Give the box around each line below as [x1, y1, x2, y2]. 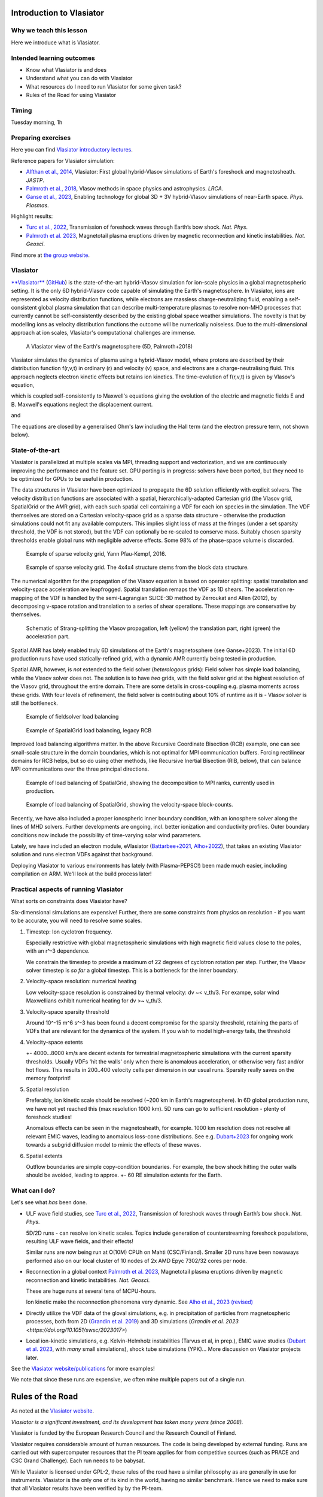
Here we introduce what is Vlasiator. [11, 39, 100, 46]
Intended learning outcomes [11, 54, 95, 62]
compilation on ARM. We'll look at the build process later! [11, 870, 152, 877]
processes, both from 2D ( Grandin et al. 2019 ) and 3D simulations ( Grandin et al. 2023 [26, 1318, 239, 1325]
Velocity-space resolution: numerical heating [26, 978, 137, 985]
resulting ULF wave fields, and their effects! [26, 1237, 134, 1245]
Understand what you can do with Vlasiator [26, 75, 133, 82]
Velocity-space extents [26, 1038, 83, 1046]
